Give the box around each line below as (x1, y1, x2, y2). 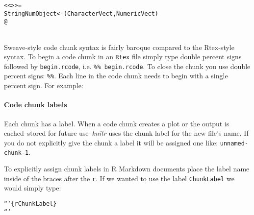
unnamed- (220, 140, 249, 147)
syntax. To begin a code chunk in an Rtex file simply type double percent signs (4, 51, 242, 62)
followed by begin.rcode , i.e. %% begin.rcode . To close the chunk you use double (4, 61, 251, 71)
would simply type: (4, 183, 61, 193)
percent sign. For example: (4, 80, 83, 91)
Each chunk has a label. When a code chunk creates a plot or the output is (4, 118, 229, 128)
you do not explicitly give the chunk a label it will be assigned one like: (4, 137, 218, 147)
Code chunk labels (4, 99, 67, 110)
